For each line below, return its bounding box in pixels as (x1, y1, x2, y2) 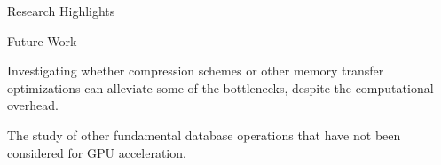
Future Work (7, 31, 77, 50)
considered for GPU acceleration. (7, 143, 186, 161)
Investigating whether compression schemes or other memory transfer (7, 61, 384, 80)
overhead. (7, 96, 59, 114)
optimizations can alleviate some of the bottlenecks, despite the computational (7, 78, 434, 97)
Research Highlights (7, 2, 115, 20)
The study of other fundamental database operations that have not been (7, 125, 401, 144)
